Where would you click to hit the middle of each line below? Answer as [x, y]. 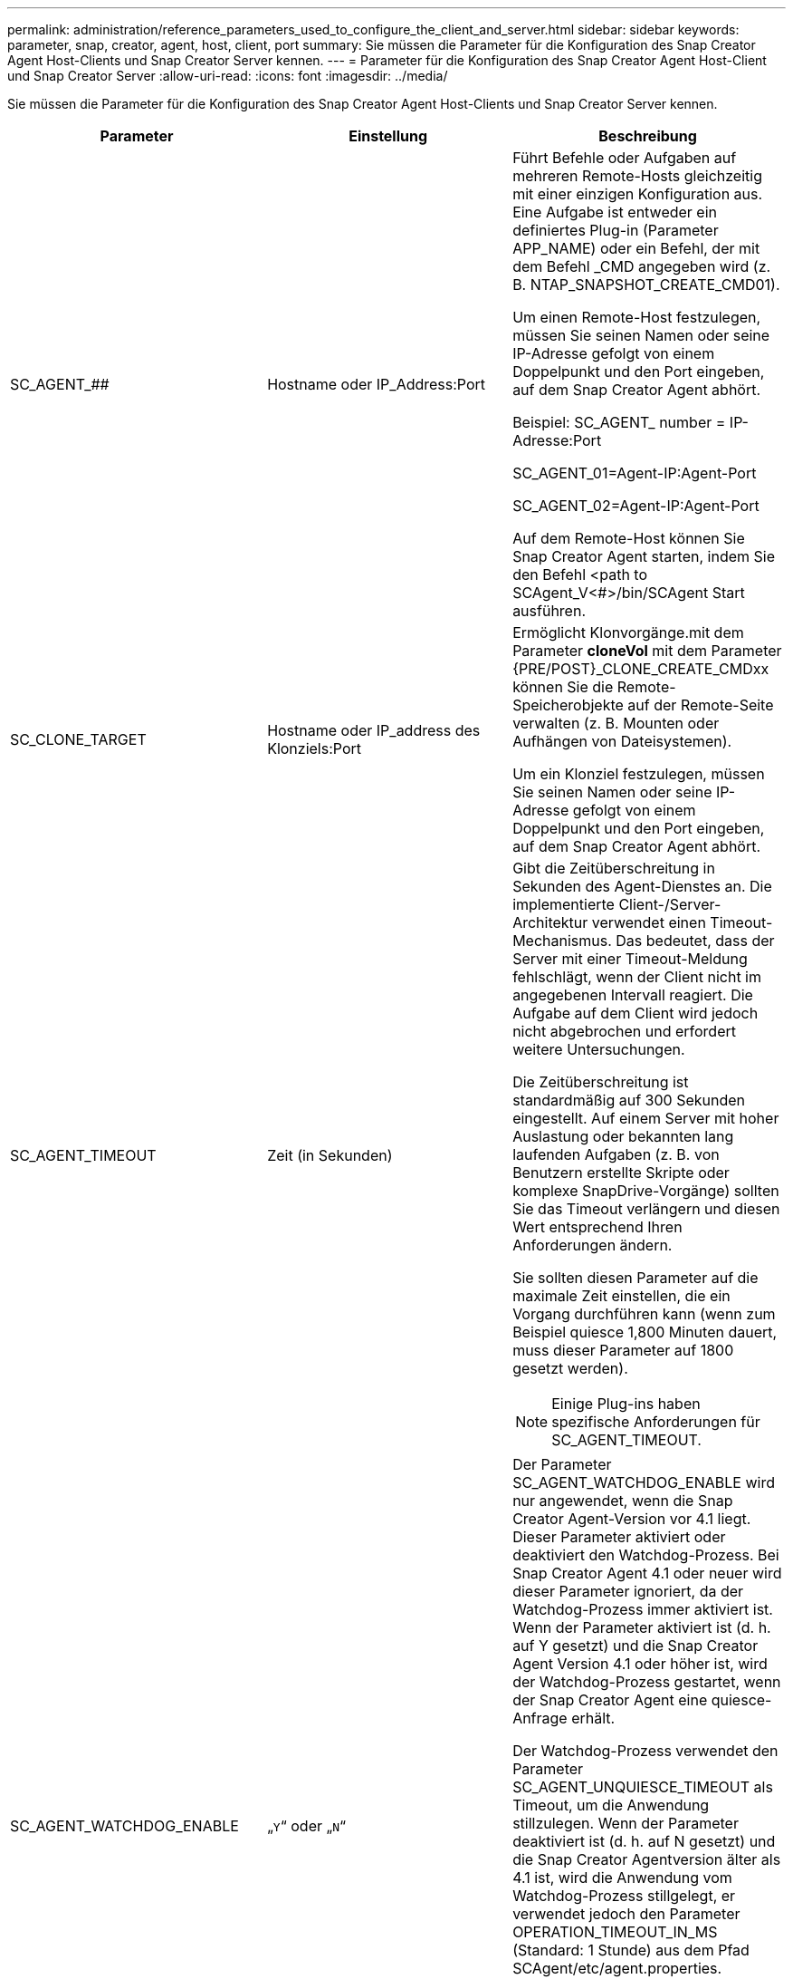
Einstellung [388, 136]
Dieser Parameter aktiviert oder [619, 1537]
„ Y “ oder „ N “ [307, 1826]
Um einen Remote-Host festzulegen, [637, 317]
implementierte [564, 904]
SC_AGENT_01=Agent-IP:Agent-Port [635, 473]
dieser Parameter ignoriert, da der [628, 1591]
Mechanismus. [562, 941]
